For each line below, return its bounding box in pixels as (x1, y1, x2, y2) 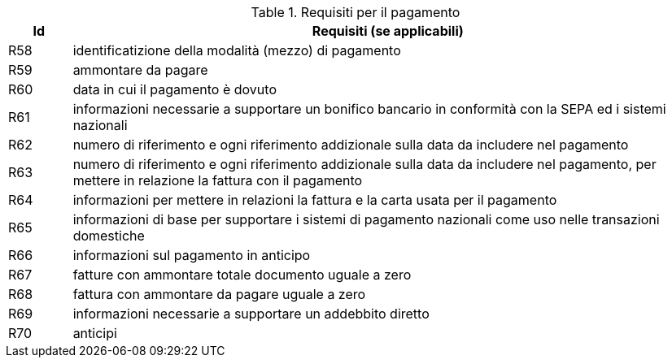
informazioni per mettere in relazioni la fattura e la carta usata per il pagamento (72, 192, 557, 208)
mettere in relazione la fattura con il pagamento (72, 172, 363, 188)
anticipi (72, 325, 117, 341)
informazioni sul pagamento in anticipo (72, 247, 311, 263)
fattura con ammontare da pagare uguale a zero (72, 286, 366, 302)
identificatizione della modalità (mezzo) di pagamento (72, 42, 401, 58)
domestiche (72, 227, 145, 244)
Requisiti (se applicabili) (312, 23, 464, 39)
